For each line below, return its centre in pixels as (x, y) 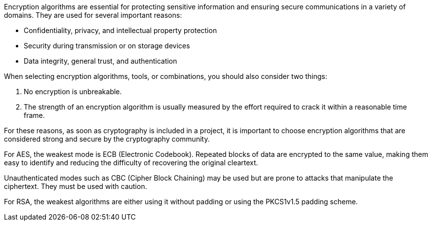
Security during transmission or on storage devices (107, 46)
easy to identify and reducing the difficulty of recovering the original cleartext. (131, 163)
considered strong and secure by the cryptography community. (107, 139)
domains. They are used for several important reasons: (93, 15)
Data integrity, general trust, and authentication (100, 61)
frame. (34, 115)
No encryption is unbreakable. (73, 92)
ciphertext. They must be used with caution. (76, 186)
